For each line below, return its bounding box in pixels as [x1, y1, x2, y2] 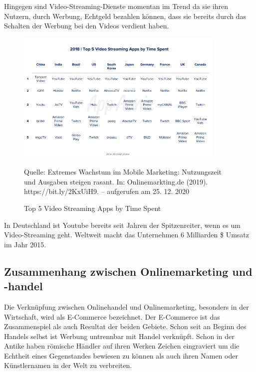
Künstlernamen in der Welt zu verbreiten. [4, 360, 132, 371]
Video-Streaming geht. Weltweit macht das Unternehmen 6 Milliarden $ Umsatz [4, 229, 250, 240]
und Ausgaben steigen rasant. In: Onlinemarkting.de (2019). [24, 176, 208, 186]
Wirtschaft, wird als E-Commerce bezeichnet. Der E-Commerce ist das [4, 311, 220, 322]
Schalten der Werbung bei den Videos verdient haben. [4, 20, 169, 31]
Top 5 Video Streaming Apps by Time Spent [24, 202, 161, 213]
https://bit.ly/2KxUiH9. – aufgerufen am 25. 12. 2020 [24, 186, 190, 196]
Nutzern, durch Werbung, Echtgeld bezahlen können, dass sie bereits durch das [4, 10, 246, 21]
